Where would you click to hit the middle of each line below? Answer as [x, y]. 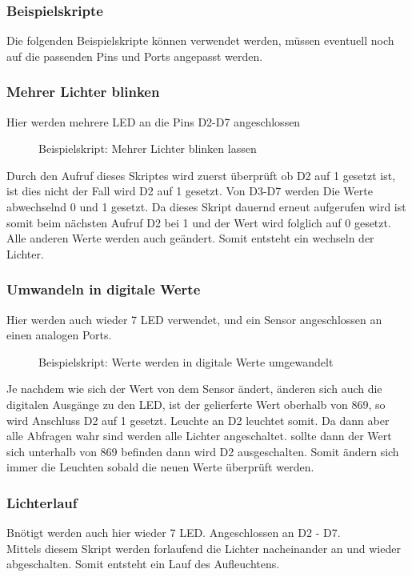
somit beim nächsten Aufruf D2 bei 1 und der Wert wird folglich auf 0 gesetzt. [199, 222]
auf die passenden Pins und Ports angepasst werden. [135, 56]
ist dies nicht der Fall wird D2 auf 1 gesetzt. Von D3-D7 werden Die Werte [190, 191]
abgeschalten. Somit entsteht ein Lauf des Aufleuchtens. [143, 564]
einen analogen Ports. [59, 335]
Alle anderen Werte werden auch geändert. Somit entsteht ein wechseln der [190, 238]
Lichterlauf [42, 502]
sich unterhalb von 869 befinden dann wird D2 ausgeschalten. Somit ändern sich [203, 451]
